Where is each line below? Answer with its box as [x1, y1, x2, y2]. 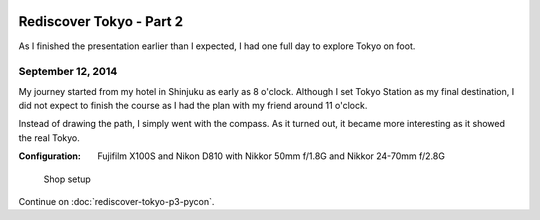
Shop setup [43, 173, 92, 185]
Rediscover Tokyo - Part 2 [18, 13, 184, 30]
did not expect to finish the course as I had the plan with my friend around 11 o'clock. [18, 100, 368, 112]
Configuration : [18, 150, 82, 162]
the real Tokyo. [18, 131, 80, 144]
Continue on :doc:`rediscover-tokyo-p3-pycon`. [18, 196, 215, 207]
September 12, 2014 [18, 65, 118, 79]
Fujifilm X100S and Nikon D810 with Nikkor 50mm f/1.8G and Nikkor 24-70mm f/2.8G [97, 150, 445, 162]
